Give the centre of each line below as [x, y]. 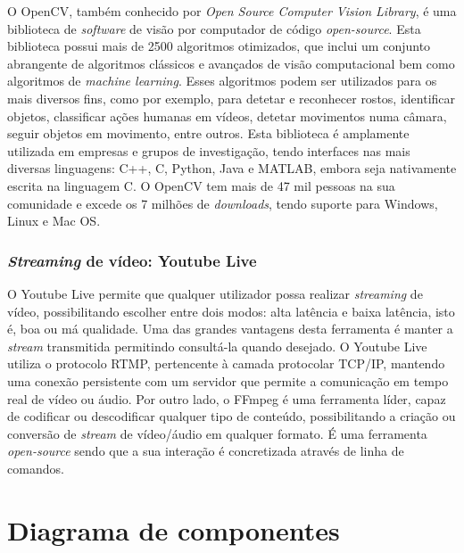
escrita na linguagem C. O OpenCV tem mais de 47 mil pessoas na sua [201, 185]
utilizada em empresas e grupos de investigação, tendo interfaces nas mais [209, 150]
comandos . [36, 468]
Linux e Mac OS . [54, 221]
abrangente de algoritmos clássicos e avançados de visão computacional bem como [231, 63]
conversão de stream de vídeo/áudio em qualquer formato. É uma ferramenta [217, 433]
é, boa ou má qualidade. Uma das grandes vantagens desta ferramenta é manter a [230, 329]
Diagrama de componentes [174, 529]
